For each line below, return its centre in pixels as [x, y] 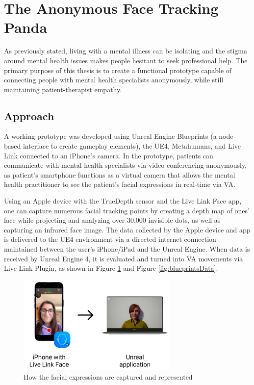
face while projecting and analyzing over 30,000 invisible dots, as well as [112, 220]
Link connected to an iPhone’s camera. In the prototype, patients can [109, 155]
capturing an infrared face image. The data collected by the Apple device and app [127, 229]
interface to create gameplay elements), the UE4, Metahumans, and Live [132, 146]
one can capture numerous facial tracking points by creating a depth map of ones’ [127, 210]
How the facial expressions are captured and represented [108, 377]
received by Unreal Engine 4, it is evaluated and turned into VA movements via [124, 258]
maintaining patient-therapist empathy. [63, 89]
